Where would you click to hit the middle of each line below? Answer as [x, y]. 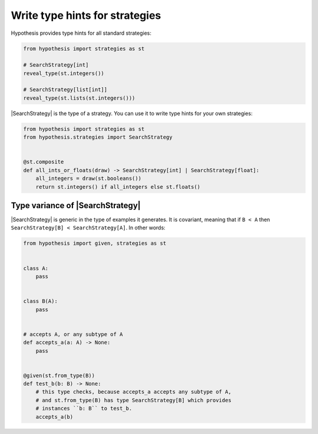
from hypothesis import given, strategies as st [95, 244]
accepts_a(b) [54, 417]
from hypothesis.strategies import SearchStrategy [98, 137]
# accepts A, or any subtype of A [73, 334]
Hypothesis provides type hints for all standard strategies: [81, 33]
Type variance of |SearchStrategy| [76, 206]
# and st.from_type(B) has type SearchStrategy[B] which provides [134, 400]
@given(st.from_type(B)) [59, 375]
